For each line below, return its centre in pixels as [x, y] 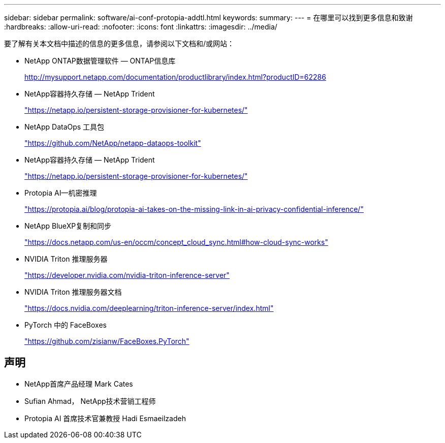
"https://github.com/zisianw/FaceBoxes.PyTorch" [107, 341]
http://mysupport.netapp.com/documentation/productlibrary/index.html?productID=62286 [175, 77]
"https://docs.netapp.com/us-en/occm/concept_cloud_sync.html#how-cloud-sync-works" [176, 242]
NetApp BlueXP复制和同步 [68, 226]
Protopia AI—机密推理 [61, 193]
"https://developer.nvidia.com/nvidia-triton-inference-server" [127, 275]
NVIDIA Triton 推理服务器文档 [73, 292]
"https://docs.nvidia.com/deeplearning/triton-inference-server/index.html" [149, 308]
